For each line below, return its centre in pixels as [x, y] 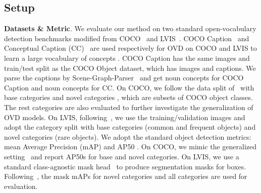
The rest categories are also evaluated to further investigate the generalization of [129, 107]
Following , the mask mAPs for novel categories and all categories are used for [126, 176]
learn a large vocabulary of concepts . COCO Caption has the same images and [127, 58]
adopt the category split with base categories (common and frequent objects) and [130, 127]
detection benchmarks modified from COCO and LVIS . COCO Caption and [127, 38]
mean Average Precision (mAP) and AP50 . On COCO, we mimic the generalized [130, 147]
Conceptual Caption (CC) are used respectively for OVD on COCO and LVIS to [130, 48]
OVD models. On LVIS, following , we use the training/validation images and [125, 117]
